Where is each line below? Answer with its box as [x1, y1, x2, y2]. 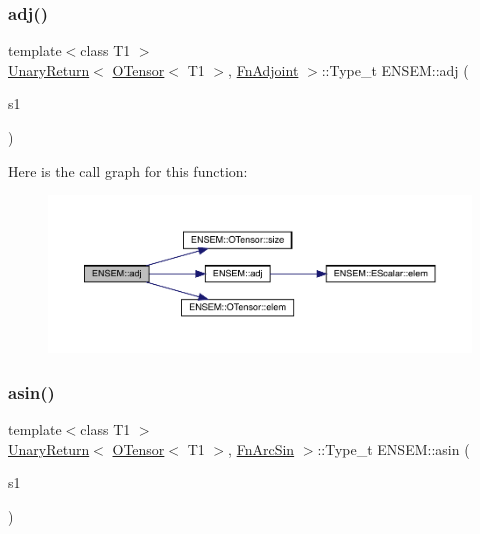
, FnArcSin [228, 438, 295, 459]
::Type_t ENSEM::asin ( [317, 438, 470, 459]
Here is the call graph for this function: [8, 160, 248, 181]
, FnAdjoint [228, 59, 299, 80]
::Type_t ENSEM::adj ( [321, 59, 469, 80]
